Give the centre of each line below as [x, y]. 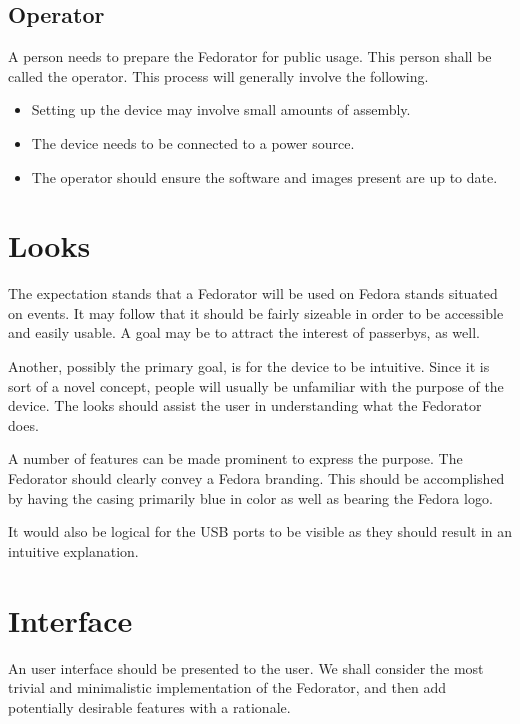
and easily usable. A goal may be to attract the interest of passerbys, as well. [244, 332]
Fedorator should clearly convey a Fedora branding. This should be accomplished [256, 478]
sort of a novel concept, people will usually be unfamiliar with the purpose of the [256, 385]
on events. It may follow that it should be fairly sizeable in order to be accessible [256, 312]
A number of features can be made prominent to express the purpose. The [235, 458]
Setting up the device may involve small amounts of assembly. [221, 109]
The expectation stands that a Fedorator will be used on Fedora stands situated [253, 293]
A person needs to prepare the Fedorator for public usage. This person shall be [250, 56]
